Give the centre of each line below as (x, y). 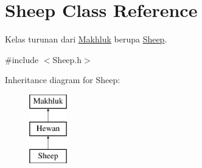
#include (22, 59)
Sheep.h (67, 59)
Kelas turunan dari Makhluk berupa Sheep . (86, 39)
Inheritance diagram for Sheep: (63, 80)
